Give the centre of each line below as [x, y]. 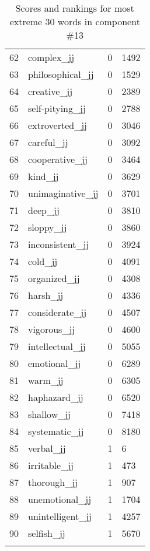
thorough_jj [53, 482]
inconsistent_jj [59, 244]
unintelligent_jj [60, 516]
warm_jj [46, 380]
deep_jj [44, 210]
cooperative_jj [58, 159]
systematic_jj [56, 431]
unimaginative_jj [63, 193]
